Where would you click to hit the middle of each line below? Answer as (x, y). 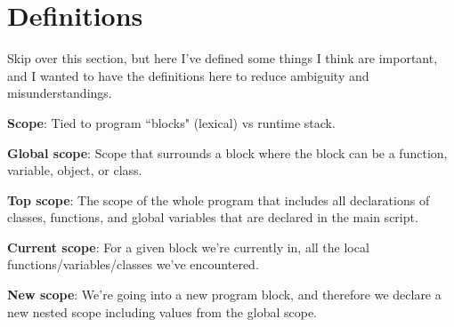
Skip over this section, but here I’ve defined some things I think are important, (223, 58)
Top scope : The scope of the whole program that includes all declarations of (219, 199)
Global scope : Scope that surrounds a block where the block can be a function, (227, 152)
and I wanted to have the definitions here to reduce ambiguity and (188, 75)
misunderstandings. (60, 93)
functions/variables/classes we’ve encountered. (133, 264)
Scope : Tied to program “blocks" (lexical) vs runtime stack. (171, 122)
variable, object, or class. (75, 170)
